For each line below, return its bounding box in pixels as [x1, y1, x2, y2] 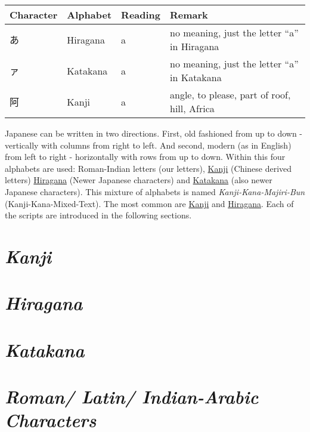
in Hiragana [170, 39, 219, 53]
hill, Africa [170, 101, 215, 115]
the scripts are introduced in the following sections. [5, 209, 192, 221]
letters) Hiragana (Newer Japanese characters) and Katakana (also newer [5, 174, 272, 186]
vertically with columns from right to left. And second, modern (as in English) [5, 138, 292, 151]
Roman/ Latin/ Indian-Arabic [5, 384, 259, 409]
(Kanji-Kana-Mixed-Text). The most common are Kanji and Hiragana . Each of [5, 197, 294, 209]
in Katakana [170, 70, 222, 84]
